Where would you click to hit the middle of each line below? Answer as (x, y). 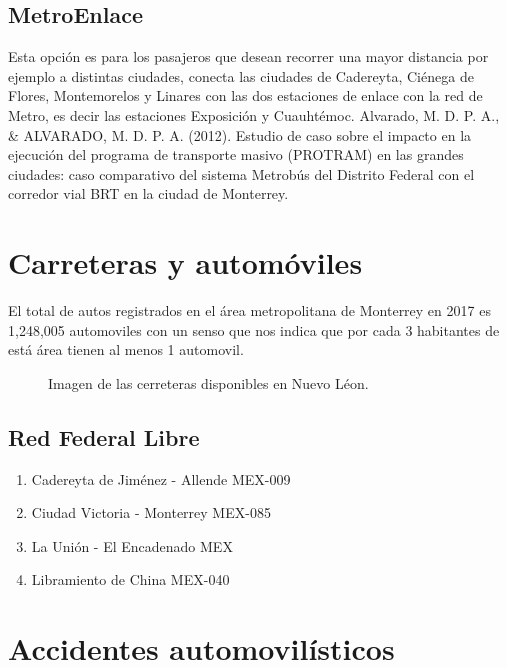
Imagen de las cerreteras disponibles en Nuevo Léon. (208, 382)
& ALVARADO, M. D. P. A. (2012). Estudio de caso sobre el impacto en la (240, 134)
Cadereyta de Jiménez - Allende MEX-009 (161, 478)
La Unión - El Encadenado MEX (132, 545)
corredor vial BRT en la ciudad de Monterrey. (148, 193)
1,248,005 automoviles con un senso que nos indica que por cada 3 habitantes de (254, 329)
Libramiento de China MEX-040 (130, 579)
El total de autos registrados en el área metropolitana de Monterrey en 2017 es (249, 310)
